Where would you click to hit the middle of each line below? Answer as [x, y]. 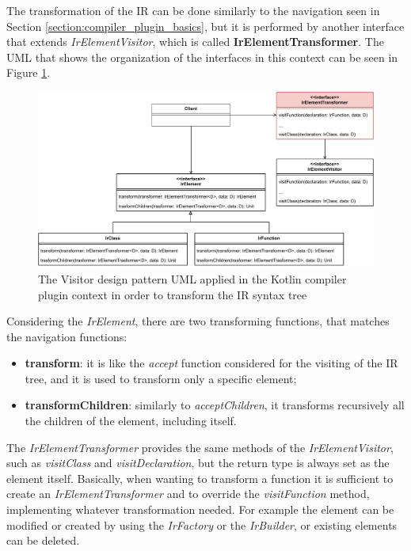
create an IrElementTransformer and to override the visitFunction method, [188, 494]
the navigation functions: [67, 336]
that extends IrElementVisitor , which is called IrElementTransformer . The [195, 42]
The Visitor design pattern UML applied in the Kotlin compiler [192, 278]
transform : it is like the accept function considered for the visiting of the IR [211, 363]
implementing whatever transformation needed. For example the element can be [200, 509]
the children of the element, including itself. [131, 421]
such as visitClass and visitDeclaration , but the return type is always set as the [198, 463]
